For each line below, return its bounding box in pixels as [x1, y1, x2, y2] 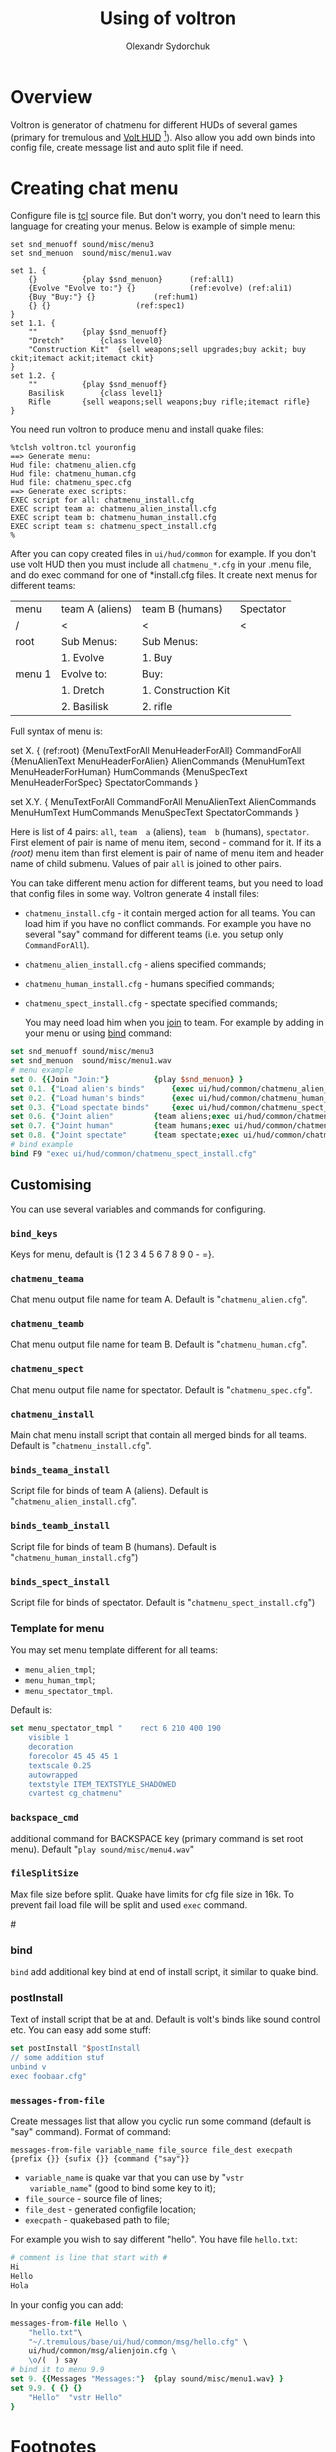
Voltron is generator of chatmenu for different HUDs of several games [10, 118, 298, 131]
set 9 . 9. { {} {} [10, 2383, 83, 2393]
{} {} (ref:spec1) [28, 301, 186, 311]
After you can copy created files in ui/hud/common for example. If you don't [10, 548, 317, 560]
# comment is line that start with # [10, 2253, 168, 2263]
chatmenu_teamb [10, 1318, 85, 1330]
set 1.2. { [10, 371, 56, 381]
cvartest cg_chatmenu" [28, 1788, 123, 1799]
